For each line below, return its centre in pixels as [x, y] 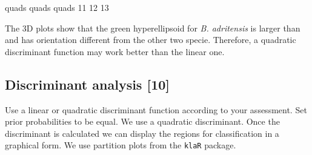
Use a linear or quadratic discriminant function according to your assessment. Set [156, 109]
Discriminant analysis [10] [87, 84]
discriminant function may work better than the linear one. [115, 51]
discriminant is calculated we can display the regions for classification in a [142, 133]
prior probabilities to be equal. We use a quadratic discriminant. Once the [142, 121]
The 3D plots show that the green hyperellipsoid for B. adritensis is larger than [153, 28]
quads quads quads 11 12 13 [57, 7]
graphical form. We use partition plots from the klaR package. [121, 145]
